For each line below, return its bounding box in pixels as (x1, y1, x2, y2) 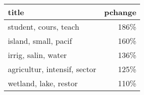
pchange (104, 6, 137, 18)
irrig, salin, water (8, 49, 67, 60)
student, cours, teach (8, 21, 80, 32)
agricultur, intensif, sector (8, 63, 96, 75)
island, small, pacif (8, 35, 72, 46)
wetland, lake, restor (8, 77, 78, 89)
